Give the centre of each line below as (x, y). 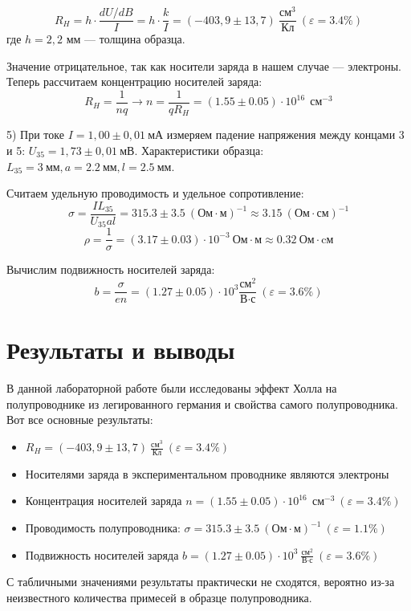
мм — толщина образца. (126, 39)
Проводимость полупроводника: (103, 528)
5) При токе (35, 134)
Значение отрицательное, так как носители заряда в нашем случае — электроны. (204, 65)
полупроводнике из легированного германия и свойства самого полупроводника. (202, 403)
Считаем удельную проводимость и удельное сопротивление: (155, 193)
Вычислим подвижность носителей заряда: (111, 269)
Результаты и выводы (121, 350)
